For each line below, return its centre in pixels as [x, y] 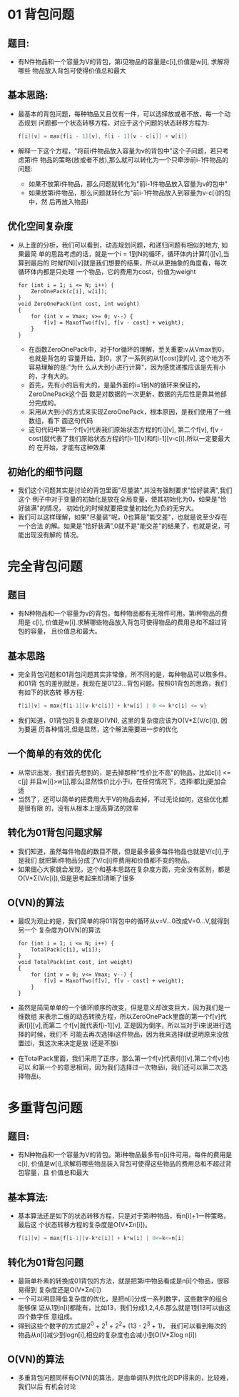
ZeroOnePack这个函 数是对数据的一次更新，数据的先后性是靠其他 [124, 394]
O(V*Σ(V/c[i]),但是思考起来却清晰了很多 [76, 878]
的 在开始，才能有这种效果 [67, 447]
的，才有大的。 [50, 376]
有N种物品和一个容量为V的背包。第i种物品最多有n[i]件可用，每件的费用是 [125, 1155]
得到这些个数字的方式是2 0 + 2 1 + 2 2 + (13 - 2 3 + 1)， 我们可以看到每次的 [122, 1325]
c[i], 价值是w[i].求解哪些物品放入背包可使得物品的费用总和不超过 [126, 622]
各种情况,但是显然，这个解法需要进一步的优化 [111, 729]
